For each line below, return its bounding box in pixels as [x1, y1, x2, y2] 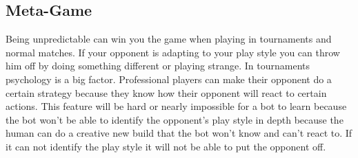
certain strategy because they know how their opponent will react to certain [6, 85, 327, 100]
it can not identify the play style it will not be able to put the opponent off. [6, 139, 326, 153]
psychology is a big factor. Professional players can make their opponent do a [6, 71, 332, 86]
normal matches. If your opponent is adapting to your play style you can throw [6, 45, 340, 59]
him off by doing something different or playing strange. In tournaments [6, 58, 310, 73]
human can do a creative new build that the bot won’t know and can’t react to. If [6, 126, 352, 140]
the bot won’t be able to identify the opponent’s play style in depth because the [6, 112, 344, 126]
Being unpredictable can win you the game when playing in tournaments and [6, 32, 332, 46]
